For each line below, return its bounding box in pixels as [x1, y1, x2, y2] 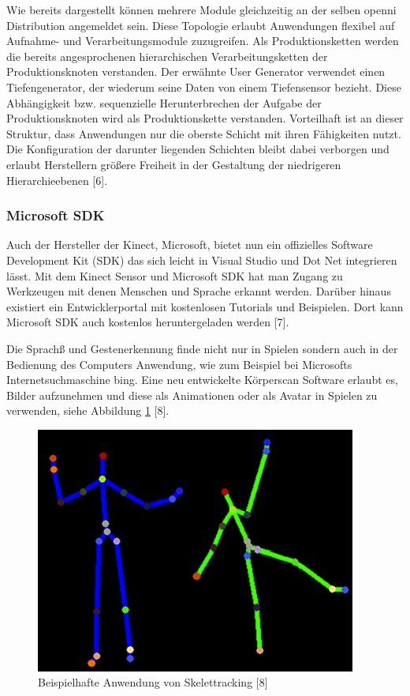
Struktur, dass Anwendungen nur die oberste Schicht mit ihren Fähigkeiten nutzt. [6, 125, 401, 141]
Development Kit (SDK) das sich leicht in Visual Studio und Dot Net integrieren [6, 251, 397, 268]
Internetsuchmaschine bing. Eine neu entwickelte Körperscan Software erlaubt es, [6, 371, 398, 388]
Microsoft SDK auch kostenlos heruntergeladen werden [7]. [6, 314, 289, 330]
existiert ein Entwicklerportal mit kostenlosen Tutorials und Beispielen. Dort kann [6, 298, 404, 314]
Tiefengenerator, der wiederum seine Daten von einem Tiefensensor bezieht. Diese [6, 78, 401, 95]
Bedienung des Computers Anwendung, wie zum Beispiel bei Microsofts [6, 356, 352, 372]
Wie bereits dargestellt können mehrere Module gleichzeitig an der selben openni [6, 2, 397, 17]
